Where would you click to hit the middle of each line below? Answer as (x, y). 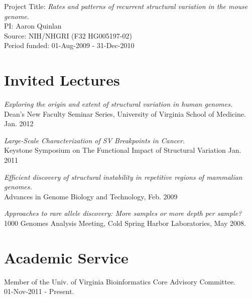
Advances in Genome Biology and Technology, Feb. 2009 (91, 196)
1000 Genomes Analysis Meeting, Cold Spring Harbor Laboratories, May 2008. (125, 223)
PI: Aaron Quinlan (33, 26)
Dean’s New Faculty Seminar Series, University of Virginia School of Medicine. (125, 113)
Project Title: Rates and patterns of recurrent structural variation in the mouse (126, 6)
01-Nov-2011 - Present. (39, 291)
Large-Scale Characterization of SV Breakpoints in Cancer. (95, 140)
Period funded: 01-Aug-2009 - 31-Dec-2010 (69, 45)
